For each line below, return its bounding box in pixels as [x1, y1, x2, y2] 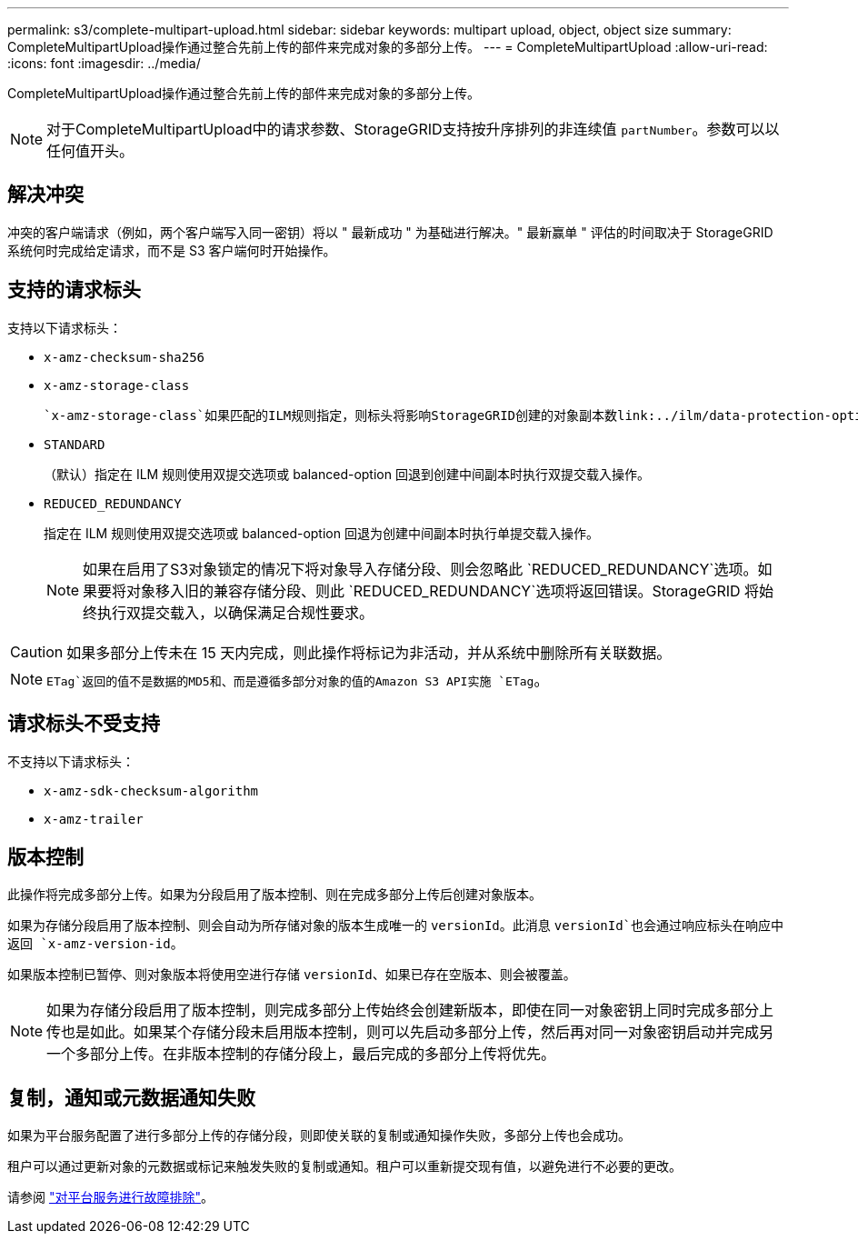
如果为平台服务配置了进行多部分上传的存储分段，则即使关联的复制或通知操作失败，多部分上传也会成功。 [7, 1127, 631, 1144]
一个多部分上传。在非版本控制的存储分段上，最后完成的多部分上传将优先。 [46, 1045, 556, 1064]
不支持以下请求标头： [7, 753, 135, 769]
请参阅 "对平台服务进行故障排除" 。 [7, 1189, 214, 1206]
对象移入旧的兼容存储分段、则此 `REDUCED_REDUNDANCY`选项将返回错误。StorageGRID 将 [126, 581, 760, 600]
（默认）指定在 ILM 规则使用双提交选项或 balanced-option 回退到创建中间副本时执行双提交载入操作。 [44, 465, 650, 482]
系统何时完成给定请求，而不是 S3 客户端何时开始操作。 [7, 242, 336, 258]
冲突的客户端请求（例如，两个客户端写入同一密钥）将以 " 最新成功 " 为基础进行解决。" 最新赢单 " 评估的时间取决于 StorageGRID [7, 224, 773, 240]
